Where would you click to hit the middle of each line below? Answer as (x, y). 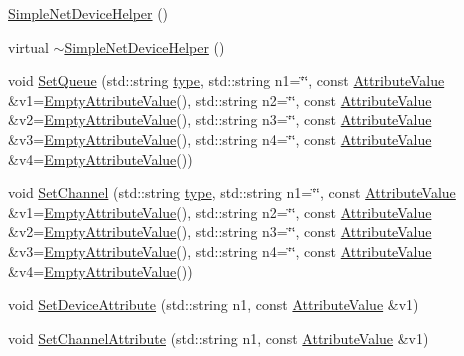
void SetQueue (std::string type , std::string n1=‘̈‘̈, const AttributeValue (226, 80)
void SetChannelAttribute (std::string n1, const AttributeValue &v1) (218, 337)
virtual (28, 46)
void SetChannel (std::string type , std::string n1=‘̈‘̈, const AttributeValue (232, 192)
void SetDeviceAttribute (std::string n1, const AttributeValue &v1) (213, 304)
